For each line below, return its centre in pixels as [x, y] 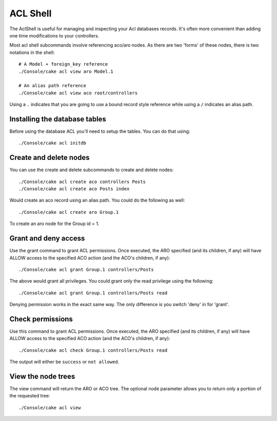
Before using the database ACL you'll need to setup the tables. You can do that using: [100, 131]
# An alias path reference [53, 86]
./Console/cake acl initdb [53, 143]
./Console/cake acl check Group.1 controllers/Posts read [93, 350]
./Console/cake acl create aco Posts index [74, 189]
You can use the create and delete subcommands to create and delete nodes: [92, 170]
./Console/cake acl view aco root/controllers [78, 93]
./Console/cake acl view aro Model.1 [66, 71]
